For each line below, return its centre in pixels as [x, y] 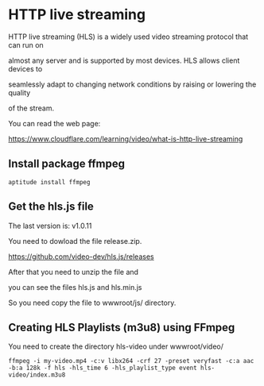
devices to [25, 68]
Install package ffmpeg [67, 164]
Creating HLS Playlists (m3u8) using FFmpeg [122, 327]
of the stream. [31, 108]
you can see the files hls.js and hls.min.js [75, 287]
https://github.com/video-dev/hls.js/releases [81, 257]
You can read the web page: [54, 123]
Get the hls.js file [51, 207]
